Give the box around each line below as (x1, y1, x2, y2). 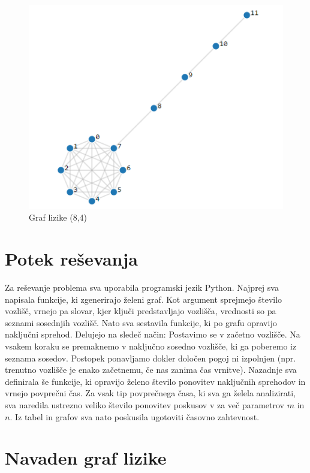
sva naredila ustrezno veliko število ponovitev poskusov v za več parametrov (5, 398, 285, 411)
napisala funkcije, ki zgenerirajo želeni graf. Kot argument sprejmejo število (5, 293, 282, 305)
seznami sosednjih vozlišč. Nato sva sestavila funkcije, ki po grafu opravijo (5, 316, 277, 329)
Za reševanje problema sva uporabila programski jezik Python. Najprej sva (5, 281, 279, 294)
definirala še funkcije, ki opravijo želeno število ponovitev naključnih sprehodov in (5, 375, 306, 387)
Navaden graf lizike (5, 445, 167, 470)
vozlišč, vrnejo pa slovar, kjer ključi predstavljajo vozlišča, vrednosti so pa (5, 305, 276, 317)
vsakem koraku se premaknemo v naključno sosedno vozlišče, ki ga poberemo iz (5, 340, 297, 352)
